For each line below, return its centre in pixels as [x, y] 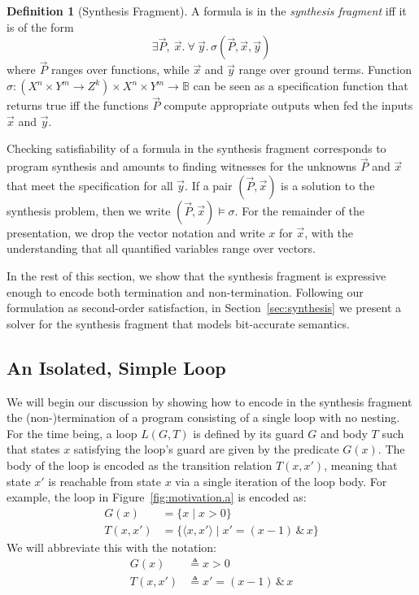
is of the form [40, 26]
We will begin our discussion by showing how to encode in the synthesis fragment [209, 401]
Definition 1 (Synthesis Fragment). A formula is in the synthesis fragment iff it [207, 11]
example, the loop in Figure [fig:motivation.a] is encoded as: [157, 497]
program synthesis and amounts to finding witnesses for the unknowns [182, 166]
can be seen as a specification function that [301, 85]
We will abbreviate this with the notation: [111, 547]
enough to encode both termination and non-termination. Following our [185, 291]
